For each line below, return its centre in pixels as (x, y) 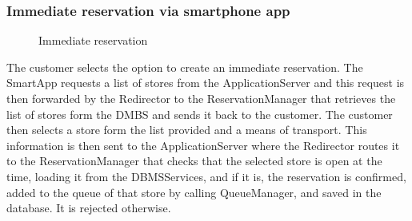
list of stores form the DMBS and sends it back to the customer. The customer (200, 114)
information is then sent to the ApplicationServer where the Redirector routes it (203, 145)
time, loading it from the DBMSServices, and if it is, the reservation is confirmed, (206, 176)
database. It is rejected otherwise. (89, 208)
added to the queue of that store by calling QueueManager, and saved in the (194, 192)
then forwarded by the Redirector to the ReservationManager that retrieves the (201, 98)
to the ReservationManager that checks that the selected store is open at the (194, 161)
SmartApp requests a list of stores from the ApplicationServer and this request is (206, 83)
